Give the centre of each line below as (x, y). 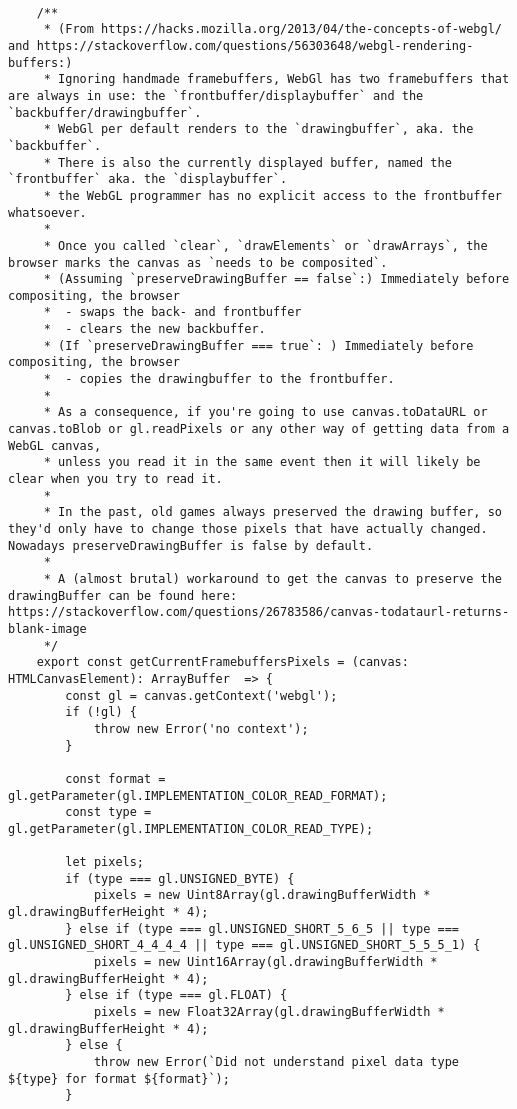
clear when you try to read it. (115, 479)
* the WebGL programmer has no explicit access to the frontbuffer (272, 195)
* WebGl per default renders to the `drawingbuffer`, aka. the (258, 129)
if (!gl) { (101, 712)
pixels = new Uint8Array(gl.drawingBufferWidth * (262, 895)
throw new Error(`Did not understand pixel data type (276, 1062)
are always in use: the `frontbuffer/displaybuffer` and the (216, 95)
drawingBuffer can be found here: (123, 595)
